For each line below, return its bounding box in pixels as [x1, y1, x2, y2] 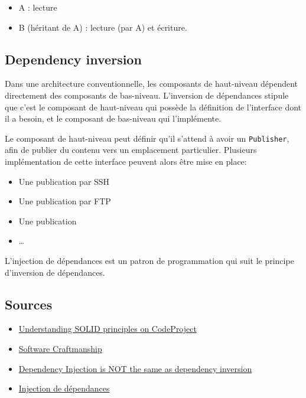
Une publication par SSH [18, 175, 110, 187]
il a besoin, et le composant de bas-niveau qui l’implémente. [5, 112, 222, 125]
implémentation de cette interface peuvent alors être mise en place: [5, 155, 247, 168]
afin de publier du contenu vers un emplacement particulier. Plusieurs [5, 143, 257, 156]
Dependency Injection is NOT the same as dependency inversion [18, 362, 252, 374]
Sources [5, 295, 53, 313]
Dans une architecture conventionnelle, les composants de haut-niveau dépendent [5, 77, 298, 90]
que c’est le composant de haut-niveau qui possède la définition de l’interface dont [5, 100, 302, 113]
